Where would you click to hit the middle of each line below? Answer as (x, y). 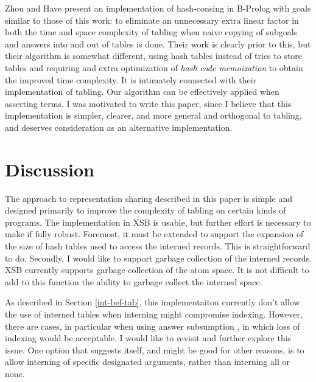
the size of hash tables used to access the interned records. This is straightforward (158, 246)
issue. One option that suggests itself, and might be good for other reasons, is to (155, 349)
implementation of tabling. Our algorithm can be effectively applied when (142, 92)
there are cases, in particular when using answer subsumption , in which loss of (153, 326)
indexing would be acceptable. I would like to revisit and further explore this (148, 338)
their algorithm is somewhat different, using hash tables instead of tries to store (154, 56)
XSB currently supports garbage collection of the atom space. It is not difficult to (157, 270)
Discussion (50, 169)
